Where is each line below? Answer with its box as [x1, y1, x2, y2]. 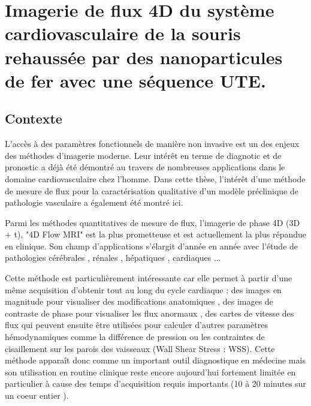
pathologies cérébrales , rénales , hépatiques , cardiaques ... [5, 251, 221, 264]
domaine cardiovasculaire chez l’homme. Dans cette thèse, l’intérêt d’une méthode [5, 172, 306, 185]
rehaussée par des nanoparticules [5, 44, 283, 69]
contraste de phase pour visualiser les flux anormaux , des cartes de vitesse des [5, 306, 294, 319]
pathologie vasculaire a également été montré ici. [5, 196, 183, 209]
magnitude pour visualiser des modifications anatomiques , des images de [5, 295, 273, 308]
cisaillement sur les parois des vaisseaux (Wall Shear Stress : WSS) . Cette [5, 342, 275, 354]
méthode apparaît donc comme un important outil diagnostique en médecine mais [5, 354, 306, 366]
